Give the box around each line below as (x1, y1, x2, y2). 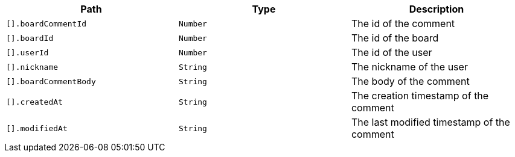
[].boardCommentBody (6, 76, 96, 86)
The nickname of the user (351, 61, 468, 73)
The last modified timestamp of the (351, 116, 510, 128)
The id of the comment (351, 17, 455, 29)
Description (409, 3, 464, 15)
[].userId (6, 48, 49, 57)
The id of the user (351, 46, 432, 58)
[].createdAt (6, 97, 63, 106)
